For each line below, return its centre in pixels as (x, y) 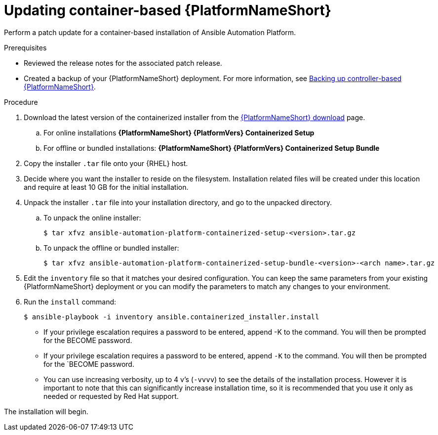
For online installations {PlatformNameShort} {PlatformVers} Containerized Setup (179, 132)
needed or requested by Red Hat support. (111, 396)
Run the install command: (70, 302)
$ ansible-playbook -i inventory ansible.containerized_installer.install (172, 317)
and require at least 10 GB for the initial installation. (106, 187)
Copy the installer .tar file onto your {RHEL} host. (106, 163)
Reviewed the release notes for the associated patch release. (123, 63)
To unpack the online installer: (92, 217)
